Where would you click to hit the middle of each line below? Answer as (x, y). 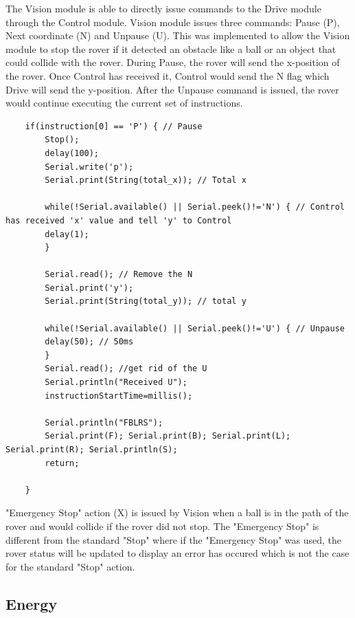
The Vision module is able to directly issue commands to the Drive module (163, 8)
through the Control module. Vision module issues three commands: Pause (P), (173, 22)
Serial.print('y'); (89, 288)
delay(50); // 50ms (89, 342)
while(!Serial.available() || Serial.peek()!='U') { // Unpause (195, 328)
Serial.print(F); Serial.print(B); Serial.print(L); (168, 436)
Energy (32, 603)
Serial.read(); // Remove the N (119, 275)
